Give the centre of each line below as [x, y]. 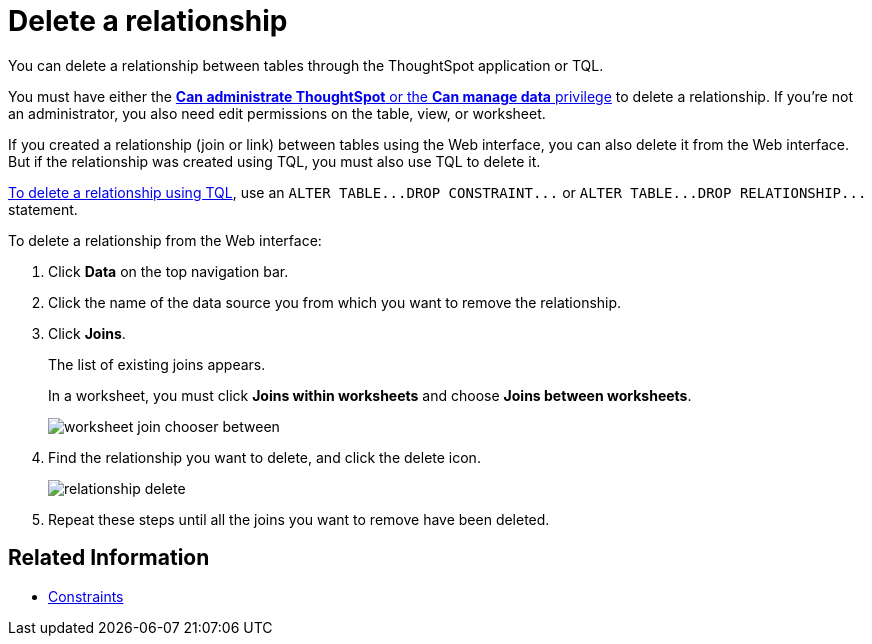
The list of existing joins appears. [157, 364]
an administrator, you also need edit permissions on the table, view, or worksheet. [277, 113]
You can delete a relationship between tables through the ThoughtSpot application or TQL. [306, 65]
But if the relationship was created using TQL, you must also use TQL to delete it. [274, 161]
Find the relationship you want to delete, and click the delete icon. [264, 457]
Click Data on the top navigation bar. [168, 271]
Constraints [86, 596]
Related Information [109, 558]
